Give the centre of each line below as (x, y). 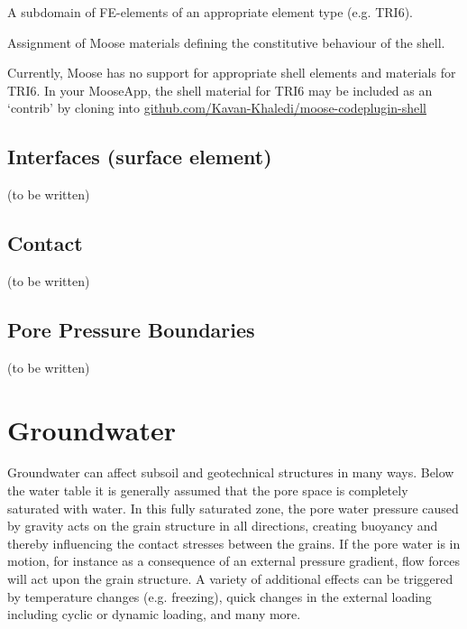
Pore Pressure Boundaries (131, 329)
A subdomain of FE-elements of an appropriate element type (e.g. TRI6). (210, 12)
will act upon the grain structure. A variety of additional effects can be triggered (230, 579)
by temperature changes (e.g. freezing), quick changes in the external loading (220, 596)
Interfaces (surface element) (140, 157)
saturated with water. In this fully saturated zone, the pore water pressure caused (233, 508)
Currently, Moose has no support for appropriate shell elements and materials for (232, 73)
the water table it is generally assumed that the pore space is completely (208, 490)
